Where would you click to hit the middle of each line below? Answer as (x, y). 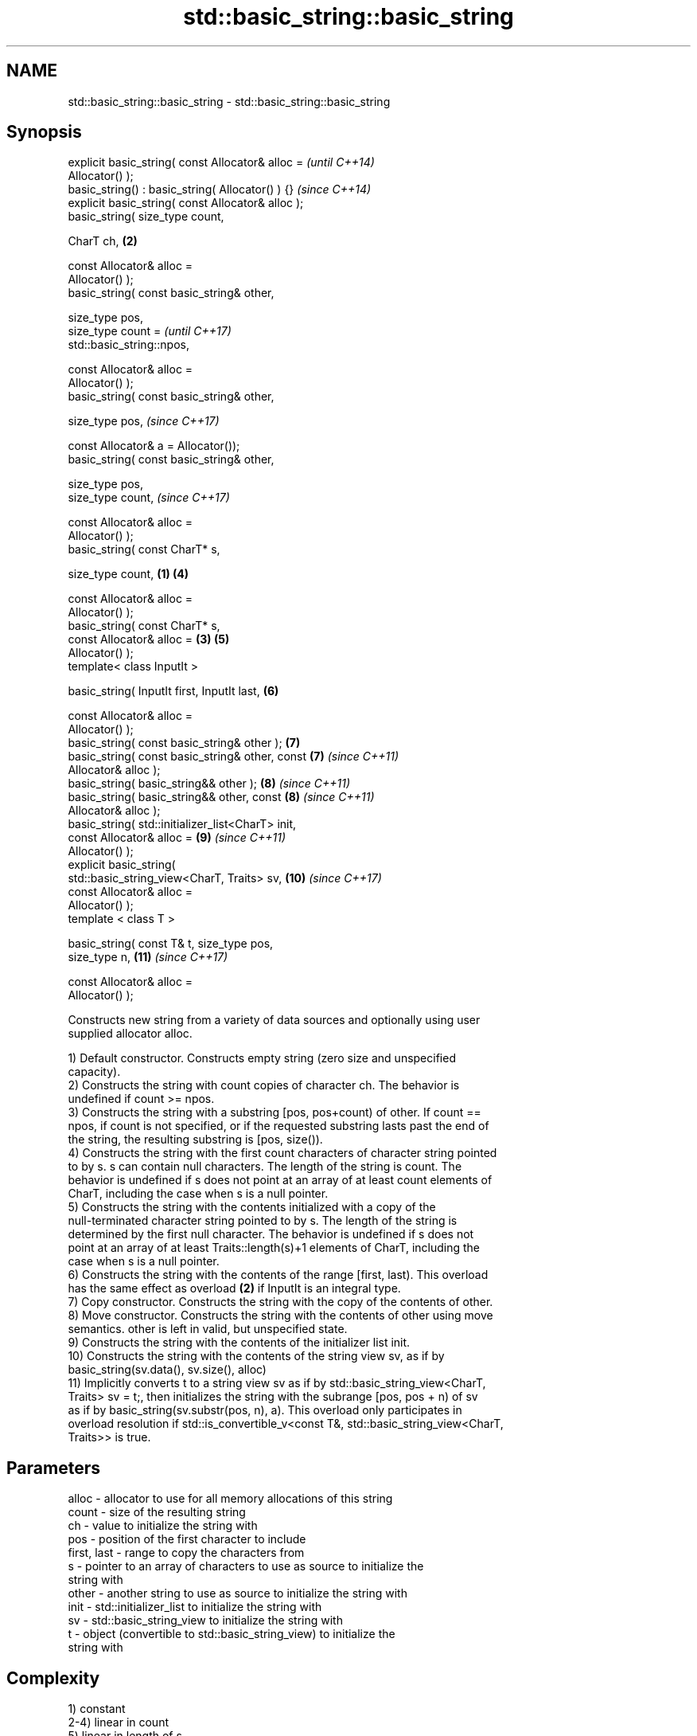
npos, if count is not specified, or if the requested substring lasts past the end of (278, 1126)
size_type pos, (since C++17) (144, 421)
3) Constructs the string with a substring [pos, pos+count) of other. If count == (275, 1112)
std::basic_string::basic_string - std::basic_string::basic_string (229, 101)
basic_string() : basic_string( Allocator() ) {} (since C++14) (220, 190)
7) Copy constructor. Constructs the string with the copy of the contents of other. (280, 1302)
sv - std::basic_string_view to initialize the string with (205, 1621)
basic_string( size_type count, (146, 217)
